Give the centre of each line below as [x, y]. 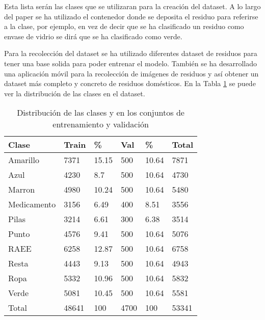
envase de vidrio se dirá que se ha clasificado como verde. [93, 36]
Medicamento [32, 204]
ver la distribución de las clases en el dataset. [75, 93]
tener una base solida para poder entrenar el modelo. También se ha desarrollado [131, 63]
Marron [22, 190]
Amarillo [24, 160]
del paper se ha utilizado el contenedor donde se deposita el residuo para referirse [131, 16]
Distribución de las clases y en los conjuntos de [101, 113]
